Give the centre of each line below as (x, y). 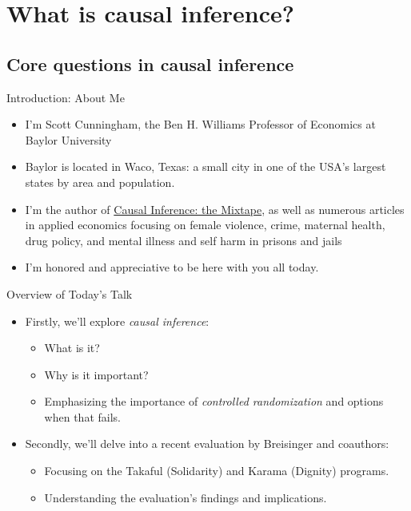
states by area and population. (100, 182)
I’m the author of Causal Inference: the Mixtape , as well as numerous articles (215, 209)
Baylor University (68, 139)
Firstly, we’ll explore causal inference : (117, 321)
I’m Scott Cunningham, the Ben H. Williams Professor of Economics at (200, 124)
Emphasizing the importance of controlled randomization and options (214, 401)
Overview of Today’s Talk (70, 293)
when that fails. (82, 416)
